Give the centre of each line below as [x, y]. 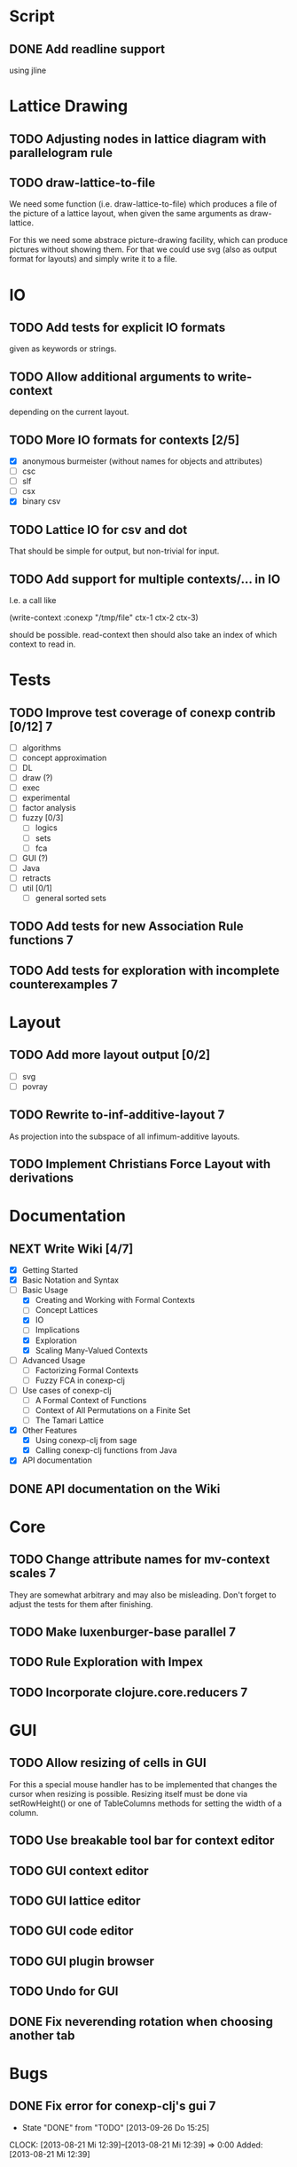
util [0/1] [37, 888]
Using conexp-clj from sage [86, 1441]
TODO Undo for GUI [64, 1992]
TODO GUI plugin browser [82, 1961]
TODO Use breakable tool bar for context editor [142, 1841]
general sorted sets [70, 898]
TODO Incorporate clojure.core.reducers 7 [129, 1692]
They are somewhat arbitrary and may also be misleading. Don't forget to [143, 1595]
